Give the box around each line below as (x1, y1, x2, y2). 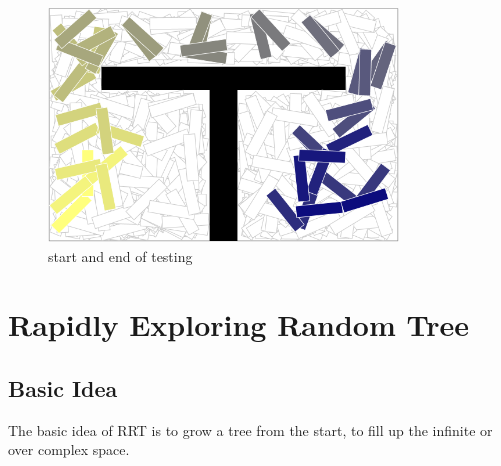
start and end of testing (48, 245, 193, 266)
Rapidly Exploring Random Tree (8, 304, 469, 345)
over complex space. (8, 439, 130, 460)
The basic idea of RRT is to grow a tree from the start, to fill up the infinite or (8, 419, 493, 440)
